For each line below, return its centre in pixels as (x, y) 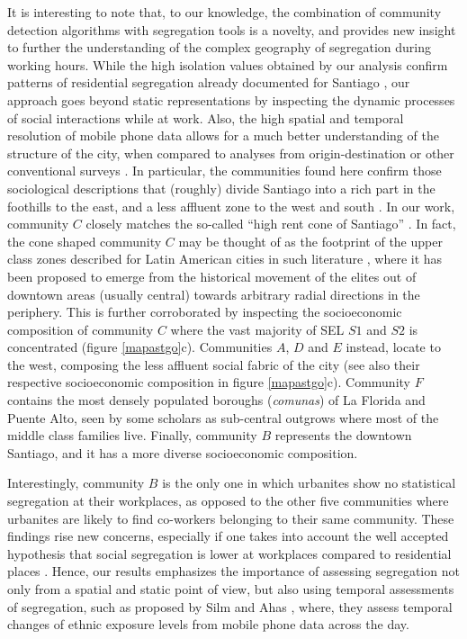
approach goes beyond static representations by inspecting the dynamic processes (231, 99)
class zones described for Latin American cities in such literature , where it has (225, 259)
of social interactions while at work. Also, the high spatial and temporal (206, 117)
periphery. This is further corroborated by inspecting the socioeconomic (205, 312)
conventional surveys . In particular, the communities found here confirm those (225, 171)
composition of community (81, 329)
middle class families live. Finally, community (132, 435)
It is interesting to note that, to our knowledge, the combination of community (225, 12)
